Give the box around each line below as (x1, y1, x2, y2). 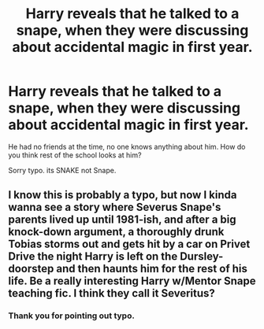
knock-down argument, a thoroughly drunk (8, 225, 225, 238)
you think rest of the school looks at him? (8, 150, 142, 160)
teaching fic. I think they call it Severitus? (8, 286, 215, 300)
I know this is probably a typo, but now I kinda (8, 188, 237, 201)
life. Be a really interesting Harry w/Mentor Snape (8, 275, 256, 288)
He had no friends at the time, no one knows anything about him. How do (8, 142, 246, 151)
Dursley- (180, 250, 224, 264)
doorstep (8, 262, 54, 275)
